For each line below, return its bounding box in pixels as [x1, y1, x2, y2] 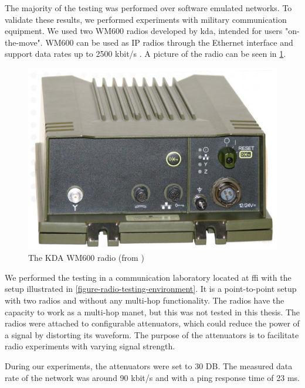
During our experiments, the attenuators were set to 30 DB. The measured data [5, 360, 293, 372]
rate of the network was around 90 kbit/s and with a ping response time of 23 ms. [5, 371, 300, 383]
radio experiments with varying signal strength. [5, 340, 175, 352]
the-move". [5, 36, 43, 48]
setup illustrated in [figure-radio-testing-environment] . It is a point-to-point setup [5, 283, 297, 295]
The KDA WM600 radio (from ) [28, 251, 144, 264]
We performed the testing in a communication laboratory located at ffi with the [5, 271, 292, 283]
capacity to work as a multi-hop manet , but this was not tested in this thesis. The [5, 305, 300, 318]
